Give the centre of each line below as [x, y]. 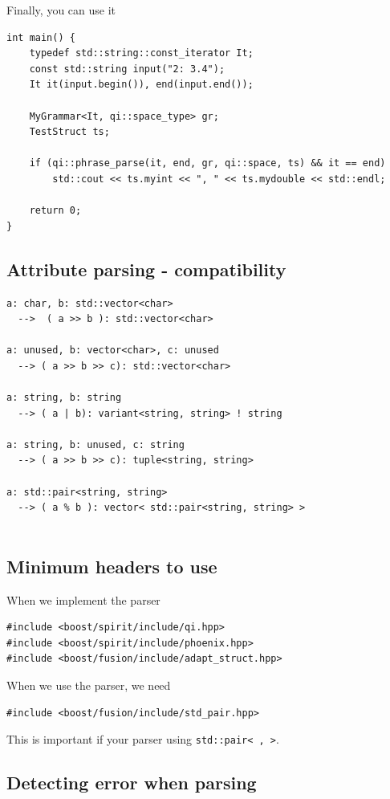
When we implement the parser [83, 599]
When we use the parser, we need [89, 685]
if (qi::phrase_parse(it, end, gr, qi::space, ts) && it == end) [207, 163]
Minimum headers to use [112, 566]
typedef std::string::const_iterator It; [141, 53]
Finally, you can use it [61, 10]
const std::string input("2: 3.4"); [127, 69]
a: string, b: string [64, 398]
